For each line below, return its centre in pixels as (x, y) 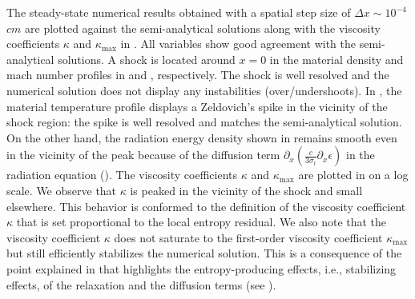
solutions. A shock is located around (147, 59)
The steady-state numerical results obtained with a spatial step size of (179, 12)
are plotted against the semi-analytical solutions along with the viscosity (203, 28)
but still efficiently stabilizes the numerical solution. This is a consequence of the (204, 253)
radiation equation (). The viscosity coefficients (122, 175)
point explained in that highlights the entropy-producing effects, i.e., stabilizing (201, 268)
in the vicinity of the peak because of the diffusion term (143, 155)
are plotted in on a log (353, 175)
